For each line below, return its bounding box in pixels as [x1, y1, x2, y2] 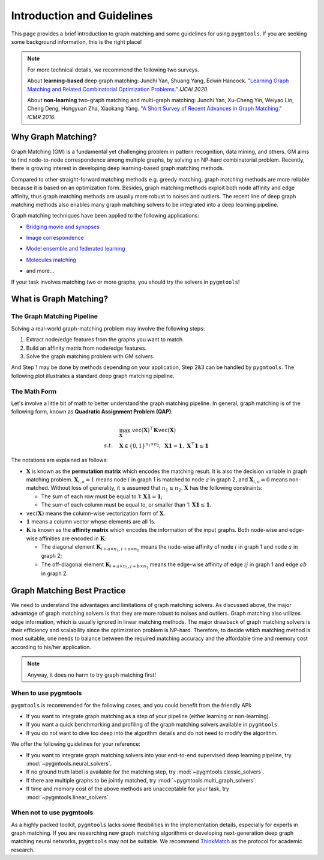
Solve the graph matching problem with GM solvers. [26, 352, 155, 360]
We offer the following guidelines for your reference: [11, 740, 141, 748]
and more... [26, 267, 55, 275]
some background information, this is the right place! [11, 38, 142, 45]
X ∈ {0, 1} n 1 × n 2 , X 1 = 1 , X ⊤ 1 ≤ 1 [119, 441, 209, 449]
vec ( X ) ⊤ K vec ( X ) [131, 425, 176, 434]
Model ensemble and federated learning [26, 245, 125, 252]
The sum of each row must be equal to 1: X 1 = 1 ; [41, 493, 163, 500]
